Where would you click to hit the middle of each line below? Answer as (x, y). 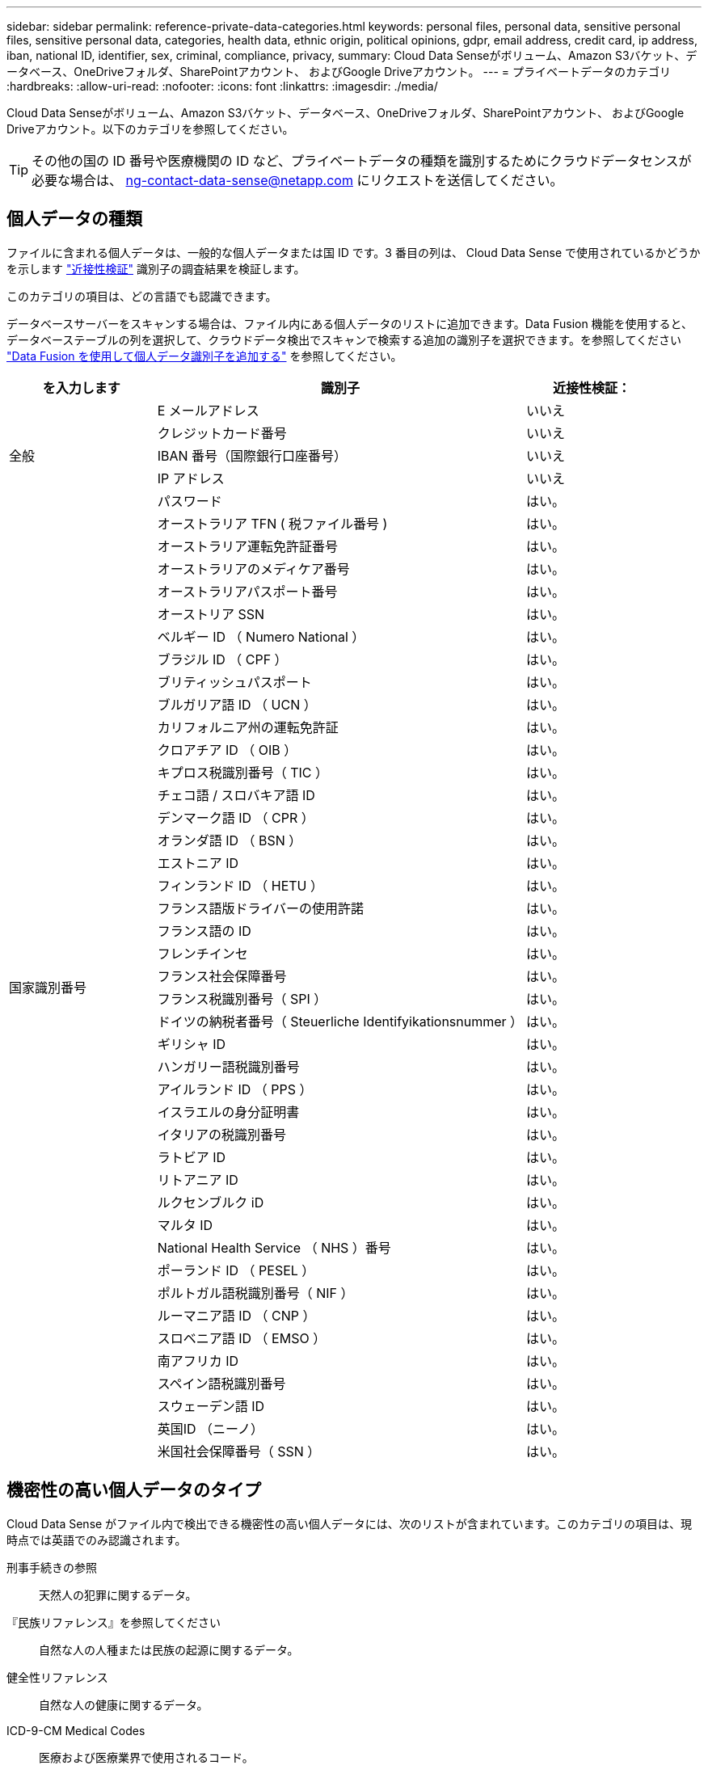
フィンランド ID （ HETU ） (240, 885)
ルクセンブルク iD (211, 1202)
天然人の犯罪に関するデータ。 (118, 1594)
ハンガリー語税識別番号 (228, 1066)
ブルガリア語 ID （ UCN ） (237, 704)
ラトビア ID (192, 1157)
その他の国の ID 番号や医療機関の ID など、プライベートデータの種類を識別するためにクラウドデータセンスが (362, 161)
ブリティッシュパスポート (234, 682)
